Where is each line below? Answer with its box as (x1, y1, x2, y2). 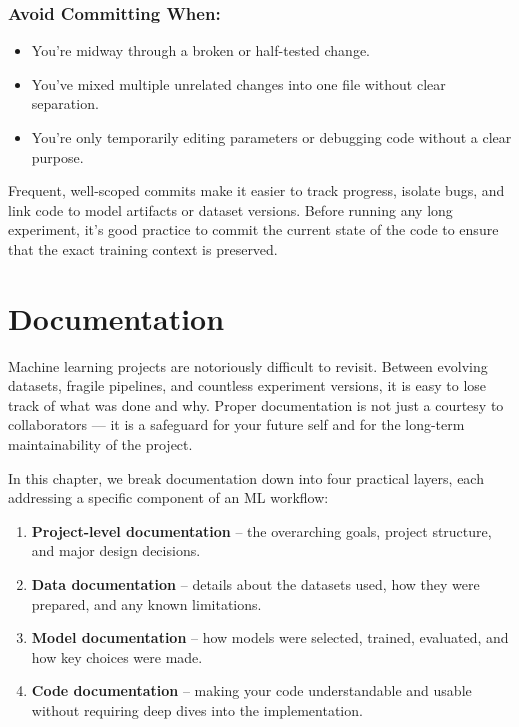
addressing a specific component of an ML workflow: (8, 487, 329, 508)
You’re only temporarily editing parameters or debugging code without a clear (31, 127, 512, 147)
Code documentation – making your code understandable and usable (31, 680, 472, 701)
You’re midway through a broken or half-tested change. (31, 40, 370, 61)
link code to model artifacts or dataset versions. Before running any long (8, 199, 453, 220)
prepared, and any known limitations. (31, 593, 262, 614)
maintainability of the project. (8, 434, 193, 455)
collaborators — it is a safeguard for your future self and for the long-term (8, 414, 465, 435)
